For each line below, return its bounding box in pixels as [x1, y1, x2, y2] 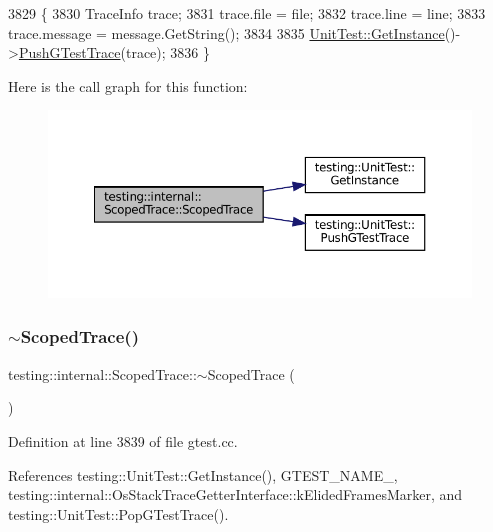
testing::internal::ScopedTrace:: [8, 363, 197, 384]
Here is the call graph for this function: [8, 75, 248, 96]
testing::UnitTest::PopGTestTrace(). [8, 503, 229, 524]
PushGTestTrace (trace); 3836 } [18, 42, 210, 63]
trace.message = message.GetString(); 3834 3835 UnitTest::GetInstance [8, 22, 445, 43]
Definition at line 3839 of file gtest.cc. [8, 430, 238, 451]
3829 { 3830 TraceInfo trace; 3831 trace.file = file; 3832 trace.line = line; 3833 [8, 3, 486, 23]
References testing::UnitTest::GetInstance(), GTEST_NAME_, [8, 464, 398, 485]
